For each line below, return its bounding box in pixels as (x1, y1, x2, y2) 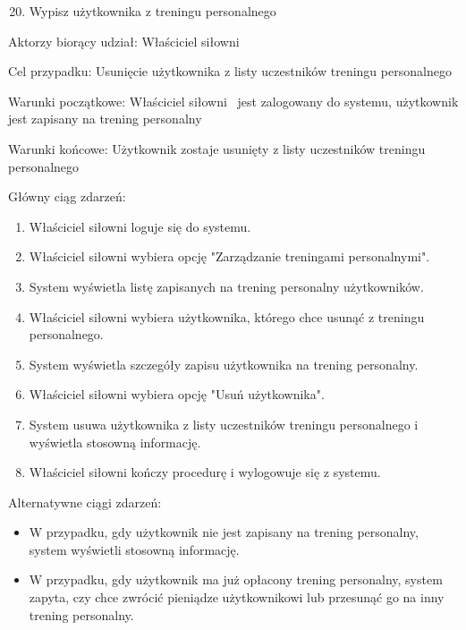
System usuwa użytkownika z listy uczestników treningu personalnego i (29, 414, 419, 433)
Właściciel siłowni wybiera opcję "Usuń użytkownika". (29, 385, 325, 404)
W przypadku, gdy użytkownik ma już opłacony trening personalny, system (29, 570, 443, 589)
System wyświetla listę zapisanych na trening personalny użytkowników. (29, 277, 424, 295)
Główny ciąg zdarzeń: (8, 187, 126, 206)
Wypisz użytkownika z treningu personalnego (29, 2, 276, 20)
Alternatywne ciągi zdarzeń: (8, 492, 162, 511)
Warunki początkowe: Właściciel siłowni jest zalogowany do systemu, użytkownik (8, 91, 459, 110)
